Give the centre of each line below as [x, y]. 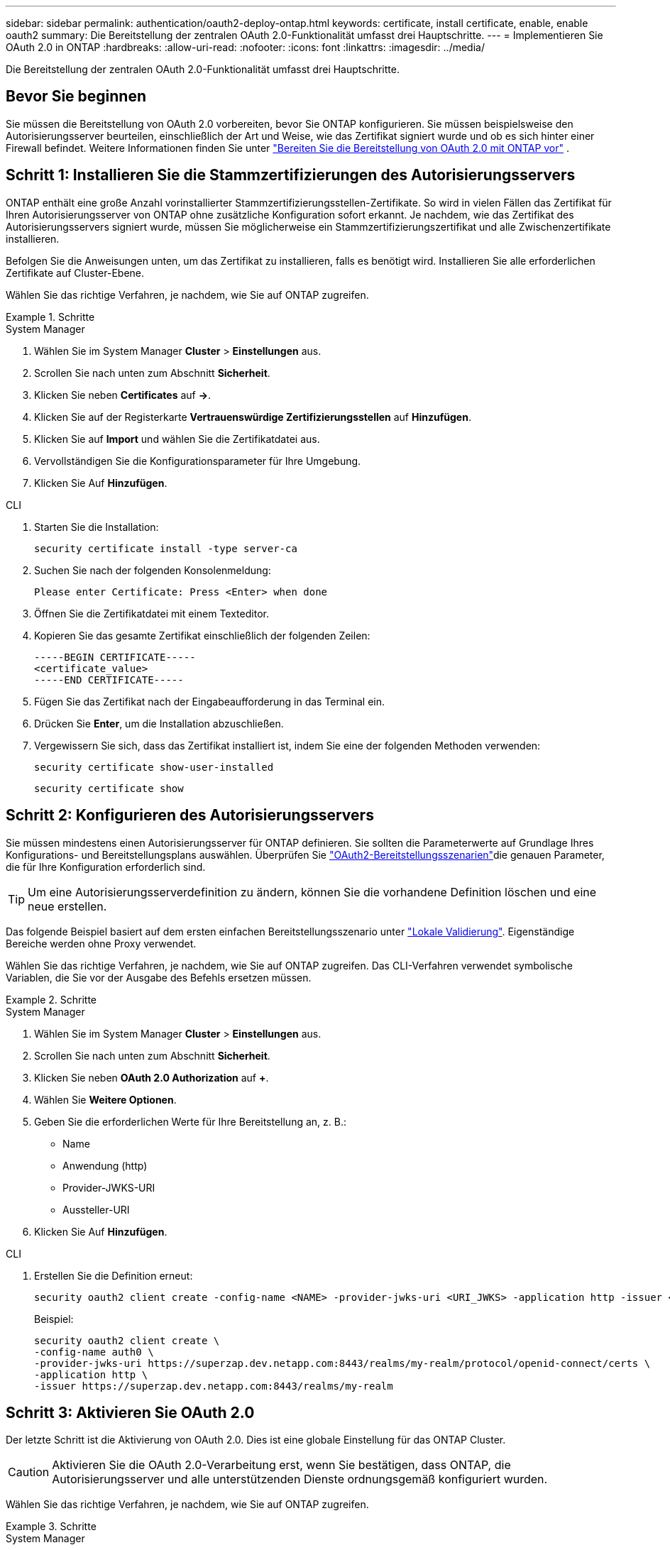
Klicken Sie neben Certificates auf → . [123, 395]
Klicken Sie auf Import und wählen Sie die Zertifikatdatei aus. [177, 439]
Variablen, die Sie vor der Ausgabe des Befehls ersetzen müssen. [159, 977]
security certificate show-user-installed [154, 767]
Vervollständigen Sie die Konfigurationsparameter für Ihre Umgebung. [198, 461]
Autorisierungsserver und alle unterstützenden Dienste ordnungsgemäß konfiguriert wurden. [300, 1479]
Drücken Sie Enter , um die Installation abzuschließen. [159, 723]
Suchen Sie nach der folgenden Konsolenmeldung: [153, 570]
